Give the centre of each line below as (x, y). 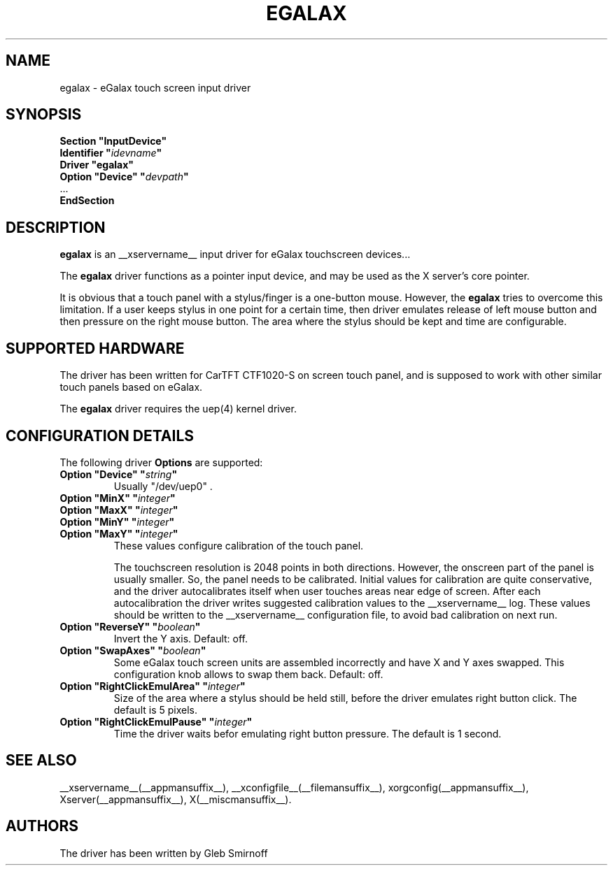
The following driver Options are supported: (161, 462)
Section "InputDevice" (113, 141)
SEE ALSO (41, 761)
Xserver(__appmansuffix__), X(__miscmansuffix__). (176, 799)
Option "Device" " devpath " (124, 177)
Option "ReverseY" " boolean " (130, 626)
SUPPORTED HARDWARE (95, 348)
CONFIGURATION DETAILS (100, 435)
